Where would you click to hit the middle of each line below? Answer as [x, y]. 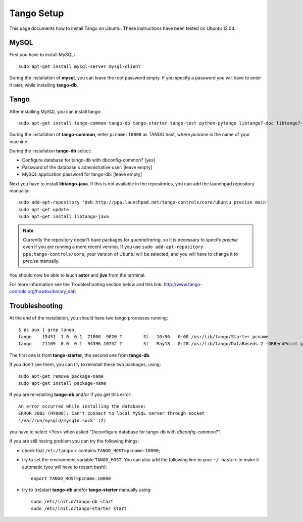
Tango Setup [37, 13]
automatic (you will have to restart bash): [64, 467]
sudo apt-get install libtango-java [64, 217]
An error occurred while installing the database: [82, 406]
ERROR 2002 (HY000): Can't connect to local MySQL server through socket [112, 413]
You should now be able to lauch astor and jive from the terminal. [78, 275]
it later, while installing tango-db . [44, 85]
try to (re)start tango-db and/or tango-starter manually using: [87, 490]
